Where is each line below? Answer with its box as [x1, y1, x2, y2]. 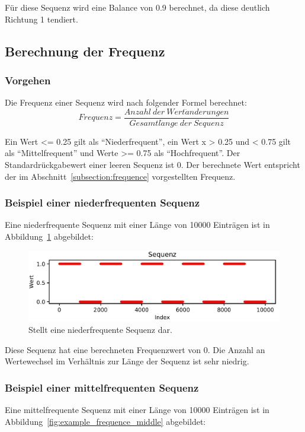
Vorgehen [5, 72, 51, 87]
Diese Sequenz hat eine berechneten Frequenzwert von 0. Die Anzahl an [5, 343, 265, 355]
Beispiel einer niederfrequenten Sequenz [5, 195, 200, 210]
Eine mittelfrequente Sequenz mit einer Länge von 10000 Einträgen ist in [5, 404, 269, 416]
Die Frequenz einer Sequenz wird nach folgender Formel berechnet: [5, 96, 247, 109]
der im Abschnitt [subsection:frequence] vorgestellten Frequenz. [5, 170, 236, 182]
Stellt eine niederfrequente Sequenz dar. [28, 323, 172, 336]
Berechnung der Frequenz [5, 42, 165, 60]
